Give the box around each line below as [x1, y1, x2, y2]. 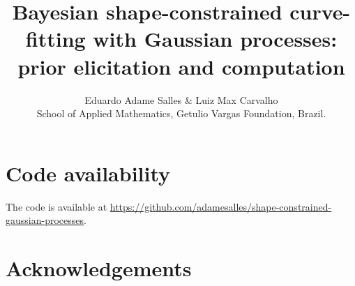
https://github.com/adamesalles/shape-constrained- [109, 199, 332, 213]
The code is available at [6, 199, 107, 213]
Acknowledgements [6, 254, 192, 282]
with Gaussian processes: [93, 24, 338, 53]
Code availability [6, 158, 171, 187]
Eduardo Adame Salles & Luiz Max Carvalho [84, 92, 278, 107]
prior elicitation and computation [17, 52, 345, 80]
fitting [25, 24, 86, 53]
